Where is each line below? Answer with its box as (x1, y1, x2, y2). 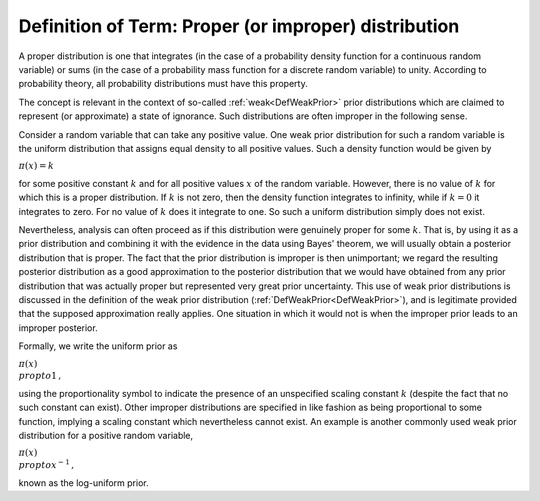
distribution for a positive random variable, (18, 429, 194, 441)
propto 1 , (18, 370, 62, 382)
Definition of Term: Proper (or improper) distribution (18, 15, 460, 37)
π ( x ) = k (18, 160, 55, 172)
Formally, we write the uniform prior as (18, 340, 178, 352)
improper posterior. (18, 321, 99, 334)
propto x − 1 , (18, 458, 75, 470)
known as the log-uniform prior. (18, 476, 149, 489)
